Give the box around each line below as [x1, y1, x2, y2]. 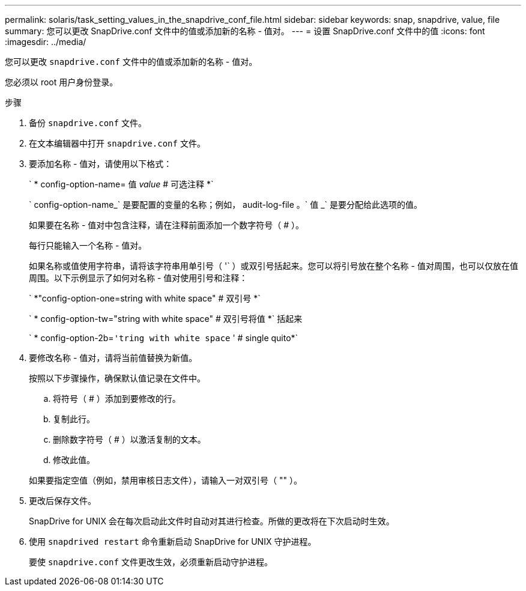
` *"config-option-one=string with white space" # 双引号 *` [29, 293, 261, 303]
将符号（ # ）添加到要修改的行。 [53, 393, 181, 404]
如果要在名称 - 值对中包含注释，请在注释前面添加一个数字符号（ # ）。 [29, 220, 304, 230]
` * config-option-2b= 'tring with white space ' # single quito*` [29, 333, 298, 343]
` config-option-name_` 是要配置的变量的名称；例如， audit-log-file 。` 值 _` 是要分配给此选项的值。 [29, 199, 423, 210]
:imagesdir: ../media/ [5, 37, 86, 47]
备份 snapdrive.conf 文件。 [29, 118, 147, 128]
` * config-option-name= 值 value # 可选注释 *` [29, 179, 214, 189]
